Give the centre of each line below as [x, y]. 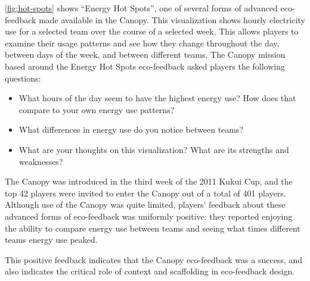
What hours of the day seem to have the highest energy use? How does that [157, 98]
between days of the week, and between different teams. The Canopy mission [145, 54]
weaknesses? [41, 161]
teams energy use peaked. [51, 240]
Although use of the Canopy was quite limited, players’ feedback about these [145, 204]
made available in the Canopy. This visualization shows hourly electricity [172, 19]
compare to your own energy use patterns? [97, 109]
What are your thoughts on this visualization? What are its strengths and [154, 149]
